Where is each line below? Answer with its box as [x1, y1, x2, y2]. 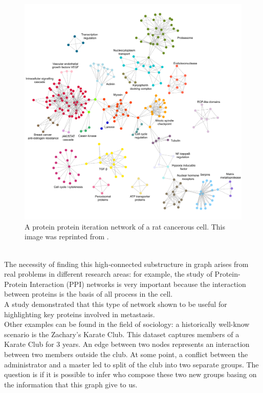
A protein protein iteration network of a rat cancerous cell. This [25, 221, 225, 232]
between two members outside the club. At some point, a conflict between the [4, 348, 248, 359]
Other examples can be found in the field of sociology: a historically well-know [4, 319, 250, 329]
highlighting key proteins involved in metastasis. [4, 308, 155, 319]
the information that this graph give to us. [4, 379, 138, 389]
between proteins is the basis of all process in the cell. [4, 288, 173, 299]
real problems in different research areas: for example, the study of [4, 268, 212, 279]
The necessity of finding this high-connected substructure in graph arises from [4, 258, 249, 269]
